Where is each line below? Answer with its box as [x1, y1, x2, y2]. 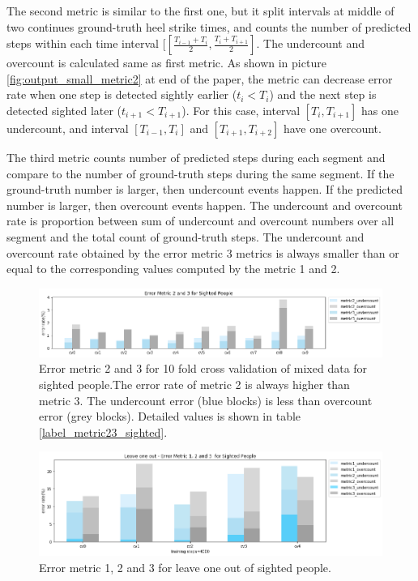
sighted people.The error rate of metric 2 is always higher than [39, 376, 350, 393]
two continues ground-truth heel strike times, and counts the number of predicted [6, 18, 412, 35]
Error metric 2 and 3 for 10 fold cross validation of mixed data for [39, 360, 368, 377]
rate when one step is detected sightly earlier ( [6, 86, 237, 103]
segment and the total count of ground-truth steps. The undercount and [6, 228, 365, 245]
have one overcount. [283, 119, 382, 136]
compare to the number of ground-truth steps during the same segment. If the [6, 164, 395, 182]
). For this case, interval [181, 101, 301, 118]
